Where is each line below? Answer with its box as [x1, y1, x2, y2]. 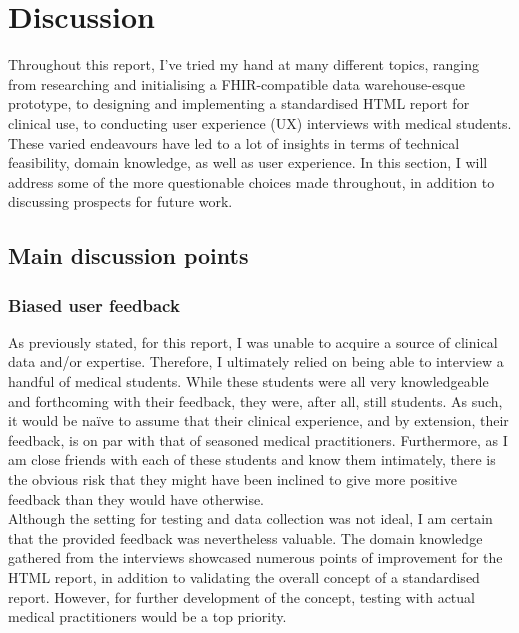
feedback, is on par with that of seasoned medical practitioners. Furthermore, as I [8, 429, 508, 450]
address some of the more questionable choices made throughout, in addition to [8, 171, 495, 192]
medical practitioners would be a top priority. [8, 606, 287, 627]
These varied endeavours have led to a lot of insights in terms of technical [8, 132, 460, 153]
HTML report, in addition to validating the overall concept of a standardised [8, 567, 480, 587]
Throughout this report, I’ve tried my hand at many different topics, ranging [8, 54, 479, 75]
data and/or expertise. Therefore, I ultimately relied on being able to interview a [8, 351, 504, 372]
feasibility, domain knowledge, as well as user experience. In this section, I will [8, 152, 488, 173]
